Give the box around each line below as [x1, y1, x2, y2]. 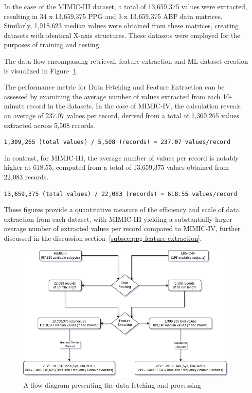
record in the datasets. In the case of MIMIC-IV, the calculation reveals [27, 101, 241, 111]
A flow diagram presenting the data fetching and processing [23, 379, 201, 390]
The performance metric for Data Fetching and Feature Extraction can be [4, 82, 225, 92]
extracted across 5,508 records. [4, 120, 95, 130]
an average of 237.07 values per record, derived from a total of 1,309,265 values [4, 110, 239, 120]
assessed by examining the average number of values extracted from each [4, 91, 221, 101]
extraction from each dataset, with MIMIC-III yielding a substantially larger [4, 214, 233, 224]
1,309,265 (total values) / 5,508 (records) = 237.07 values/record [4, 139, 231, 146]
